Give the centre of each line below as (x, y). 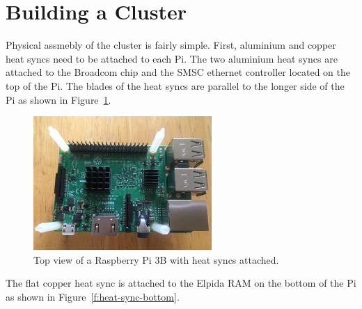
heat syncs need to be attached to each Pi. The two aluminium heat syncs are (172, 58)
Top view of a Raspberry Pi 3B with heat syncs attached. (156, 259)
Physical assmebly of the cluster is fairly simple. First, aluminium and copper (171, 45)
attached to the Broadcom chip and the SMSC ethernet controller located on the (178, 72)
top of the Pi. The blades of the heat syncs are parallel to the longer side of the (175, 85)
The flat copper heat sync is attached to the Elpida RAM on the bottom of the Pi (181, 283)
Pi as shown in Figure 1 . (58, 99)
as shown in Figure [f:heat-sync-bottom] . (93, 296)
